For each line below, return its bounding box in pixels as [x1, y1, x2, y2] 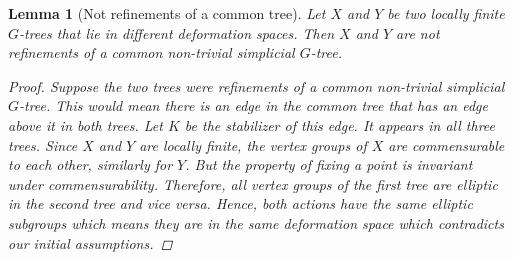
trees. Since [8, 134, 78, 155]
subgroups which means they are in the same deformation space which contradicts [8, 212, 504, 233]
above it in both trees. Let [8, 114, 163, 135]
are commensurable [388, 134, 505, 155]
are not [396, 22, 440, 43]
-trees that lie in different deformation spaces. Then [19, 22, 335, 43]
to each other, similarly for [8, 154, 173, 175]
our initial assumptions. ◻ [8, 232, 173, 253]
